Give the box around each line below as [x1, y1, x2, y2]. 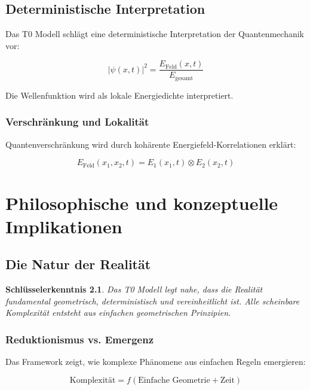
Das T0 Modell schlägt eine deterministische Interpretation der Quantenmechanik [5, 28, 304, 40]
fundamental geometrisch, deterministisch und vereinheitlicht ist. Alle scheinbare [5, 294, 300, 307]
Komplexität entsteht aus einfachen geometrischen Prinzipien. [5, 306, 231, 319]
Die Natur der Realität [5, 255, 151, 273]
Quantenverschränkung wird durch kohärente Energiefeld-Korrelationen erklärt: [5, 138, 296, 150]
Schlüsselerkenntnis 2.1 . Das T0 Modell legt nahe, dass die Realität [5, 283, 263, 295]
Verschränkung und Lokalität [5, 114, 149, 129]
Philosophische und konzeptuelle [5, 190, 278, 215]
